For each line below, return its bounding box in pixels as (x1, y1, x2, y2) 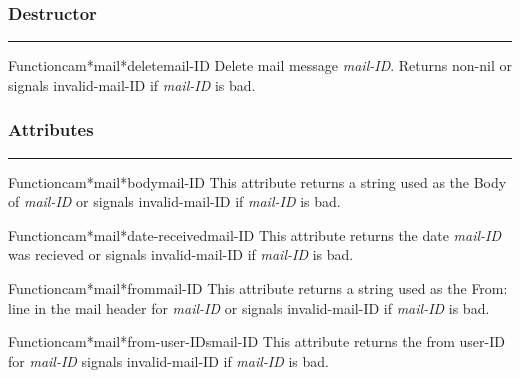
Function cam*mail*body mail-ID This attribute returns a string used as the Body (8, 171, 507, 192)
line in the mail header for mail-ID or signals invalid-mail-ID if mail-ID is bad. (8, 297, 490, 318)
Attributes (8, 117, 94, 142)
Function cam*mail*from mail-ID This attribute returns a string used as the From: (8, 278, 508, 298)
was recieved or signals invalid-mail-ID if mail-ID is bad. (8, 244, 354, 265)
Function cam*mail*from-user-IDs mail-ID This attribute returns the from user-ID (8, 331, 505, 352)
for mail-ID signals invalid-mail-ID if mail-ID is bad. (8, 350, 330, 371)
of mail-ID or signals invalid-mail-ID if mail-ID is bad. (8, 191, 341, 212)
